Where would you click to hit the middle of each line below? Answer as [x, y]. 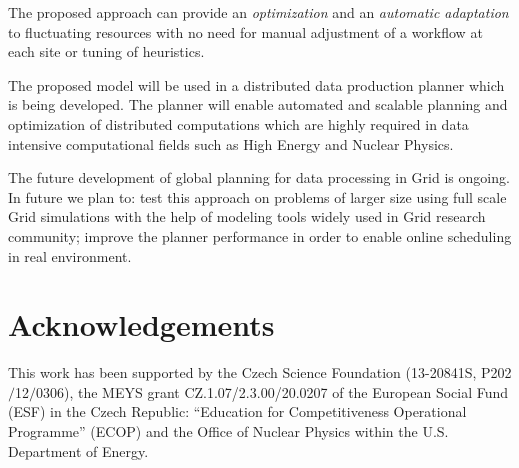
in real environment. [70, 255]
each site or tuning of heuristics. [106, 51]
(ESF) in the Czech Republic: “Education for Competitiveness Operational [237, 411]
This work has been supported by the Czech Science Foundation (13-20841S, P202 [260, 372]
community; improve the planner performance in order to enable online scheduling [260, 235]
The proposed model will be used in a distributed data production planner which [256, 84]
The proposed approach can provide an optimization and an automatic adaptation [258, 12]
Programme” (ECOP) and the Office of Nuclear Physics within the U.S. [228, 431]
